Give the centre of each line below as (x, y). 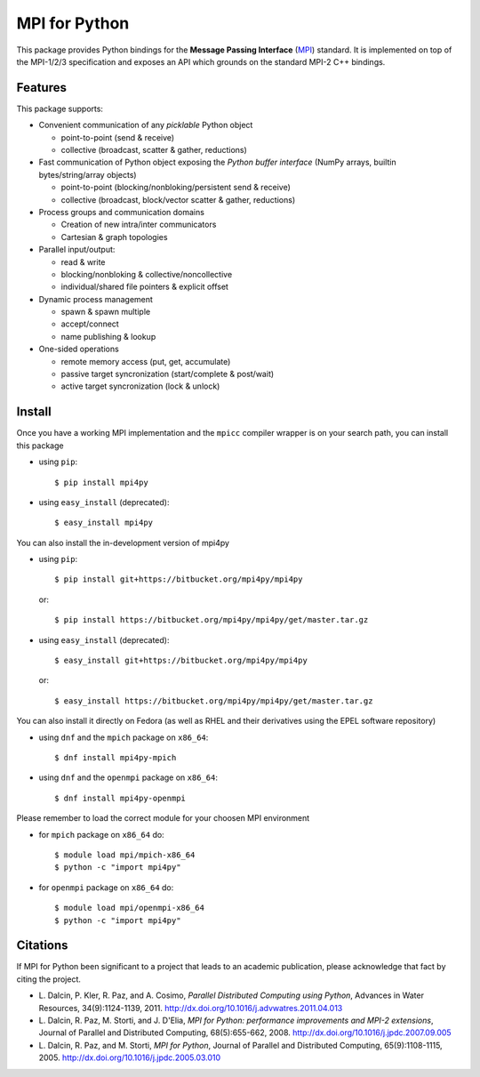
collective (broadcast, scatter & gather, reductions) (154, 150)
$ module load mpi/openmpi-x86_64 (129, 908)
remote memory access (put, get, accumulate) (146, 361)
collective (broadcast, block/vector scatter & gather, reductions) (178, 199)
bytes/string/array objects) (88, 174)
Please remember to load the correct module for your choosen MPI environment (163, 818)
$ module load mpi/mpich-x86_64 (125, 855)
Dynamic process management (96, 299)
